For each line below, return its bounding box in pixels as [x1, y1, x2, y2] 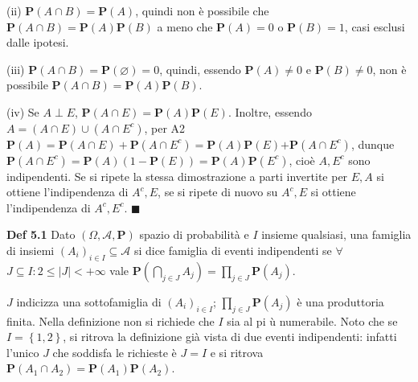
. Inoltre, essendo [227, 103, 312, 120]
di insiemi [6, 241, 55, 258]
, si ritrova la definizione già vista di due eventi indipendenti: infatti [63, 328, 397, 345]
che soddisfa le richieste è [52, 343, 177, 360]
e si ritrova [210, 343, 264, 360]
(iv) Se [6, 103, 39, 120]
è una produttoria [297, 293, 384, 310]
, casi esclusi [344, 18, 405, 35]
